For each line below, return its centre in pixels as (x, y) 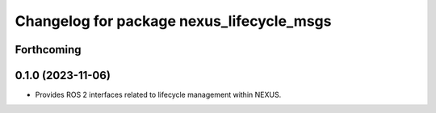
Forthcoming (48, 50)
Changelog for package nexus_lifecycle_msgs (173, 21)
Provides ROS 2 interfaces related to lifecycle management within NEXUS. (158, 95)
